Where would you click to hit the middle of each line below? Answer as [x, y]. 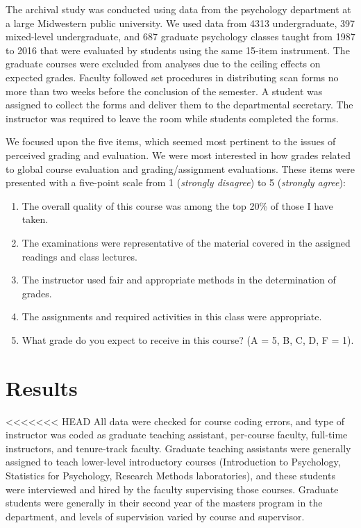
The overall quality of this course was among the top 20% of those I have [177, 205]
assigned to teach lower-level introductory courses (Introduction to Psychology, [173, 462]
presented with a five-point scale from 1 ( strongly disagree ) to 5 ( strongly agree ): [176, 182]
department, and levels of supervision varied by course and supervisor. [155, 516]
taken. [35, 219]
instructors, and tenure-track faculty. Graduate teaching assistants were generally [178, 448]
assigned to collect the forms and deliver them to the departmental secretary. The [179, 105]
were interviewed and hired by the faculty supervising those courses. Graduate [172, 489]
